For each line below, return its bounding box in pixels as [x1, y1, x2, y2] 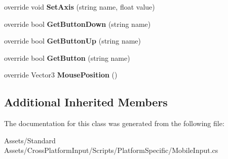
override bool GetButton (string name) [4, 52, 130, 63]
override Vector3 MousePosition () [4, 69, 118, 80]
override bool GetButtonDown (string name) [4, 18, 151, 29]
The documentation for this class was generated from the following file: [4, 118, 224, 129]
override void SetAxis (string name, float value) [4, 2, 155, 12]
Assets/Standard [4, 135, 56, 145]
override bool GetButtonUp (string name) [4, 35, 141, 46]
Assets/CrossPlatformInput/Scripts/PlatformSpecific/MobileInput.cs [4, 145, 218, 155]
